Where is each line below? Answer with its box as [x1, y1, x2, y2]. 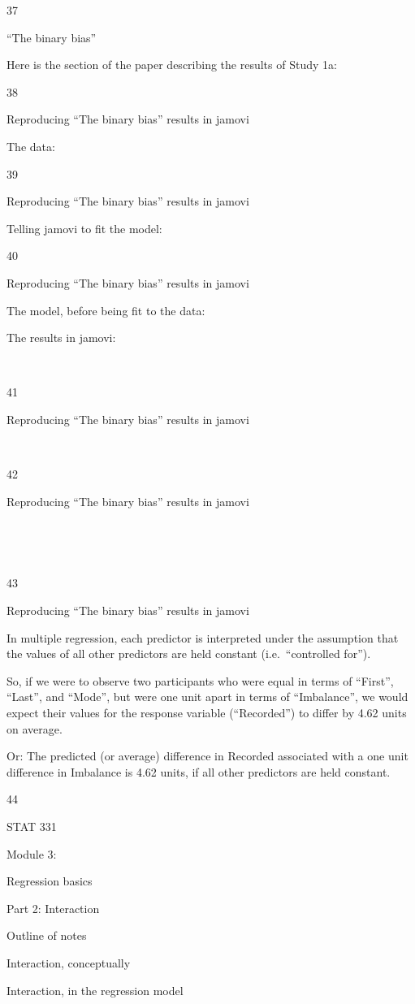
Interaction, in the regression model [6, 981, 184, 998]
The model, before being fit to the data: [6, 301, 205, 318]
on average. [6, 720, 63, 737]
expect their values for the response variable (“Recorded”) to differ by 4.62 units [6, 704, 407, 721]
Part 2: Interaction [6, 899, 100, 916]
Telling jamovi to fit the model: [6, 219, 162, 236]
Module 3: [6, 845, 57, 862]
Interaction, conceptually [6, 954, 131, 971]
